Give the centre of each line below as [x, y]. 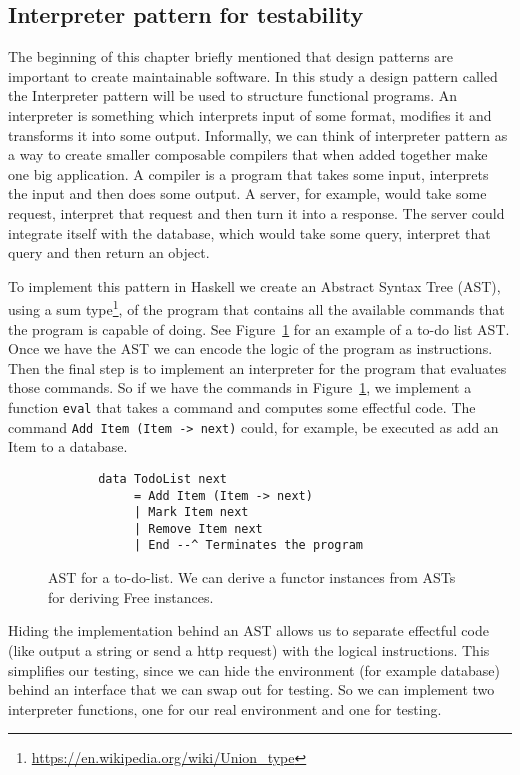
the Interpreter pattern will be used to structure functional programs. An [232, 95]
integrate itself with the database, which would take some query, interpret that [249, 232]
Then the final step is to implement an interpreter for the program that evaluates [257, 367]
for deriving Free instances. [131, 596]
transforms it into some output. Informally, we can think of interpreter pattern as [258, 134]
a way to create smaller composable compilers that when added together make [248, 154]
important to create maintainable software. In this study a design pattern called [253, 75]
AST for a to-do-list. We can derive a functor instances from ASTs [252, 577]
